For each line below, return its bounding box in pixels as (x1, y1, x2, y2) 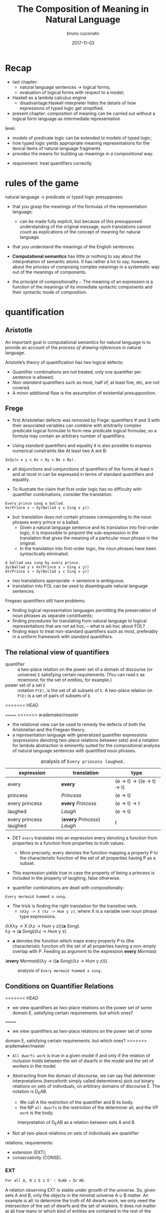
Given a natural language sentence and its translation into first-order (19, 524, 159, 530)
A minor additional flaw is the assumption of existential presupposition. (12, 390, 157, 396)
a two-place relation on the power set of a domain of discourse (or (17, 666, 153, 672)
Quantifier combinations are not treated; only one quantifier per (12, 369, 142, 374)
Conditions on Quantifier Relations (5, 982, 114, 990)
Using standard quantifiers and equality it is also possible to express (12, 443, 152, 449)
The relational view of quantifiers (5, 648, 110, 656)
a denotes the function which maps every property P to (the (12, 938, 134, 944)
